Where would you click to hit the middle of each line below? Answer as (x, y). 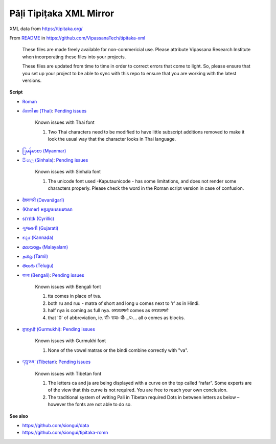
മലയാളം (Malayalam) (45, 247)
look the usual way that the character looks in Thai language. (112, 139)
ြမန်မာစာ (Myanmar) (44, 150)
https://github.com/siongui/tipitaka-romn (65, 433)
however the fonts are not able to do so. (90, 405)
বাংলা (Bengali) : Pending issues (53, 275)
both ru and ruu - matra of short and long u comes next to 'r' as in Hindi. (124, 303)
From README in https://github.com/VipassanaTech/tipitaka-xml (77, 38)
